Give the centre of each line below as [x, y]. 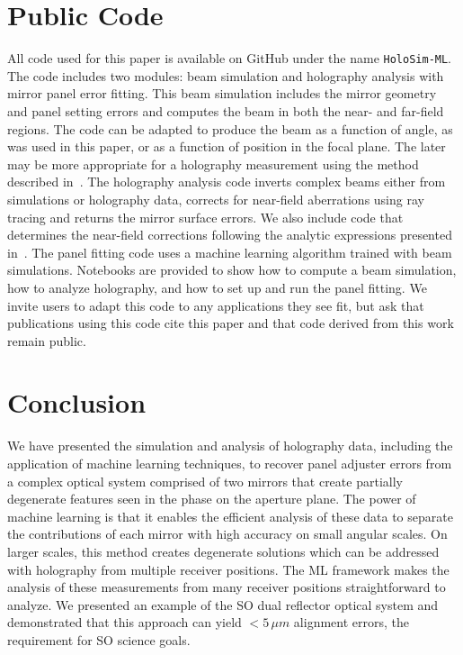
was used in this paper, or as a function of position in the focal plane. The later [227, 146]
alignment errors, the [352, 622]
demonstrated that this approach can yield [125, 622]
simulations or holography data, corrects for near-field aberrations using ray [216, 199]
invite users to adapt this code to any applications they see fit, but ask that [216, 305]
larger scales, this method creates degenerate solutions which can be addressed [223, 551]
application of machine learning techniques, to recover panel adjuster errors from [230, 463]
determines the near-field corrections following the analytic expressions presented [230, 235]
